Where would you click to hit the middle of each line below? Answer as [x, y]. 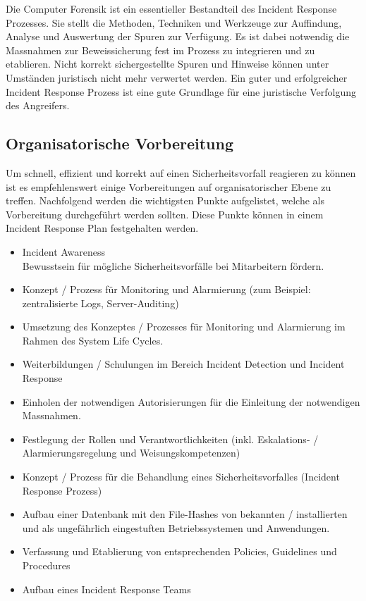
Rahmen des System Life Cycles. [93, 340]
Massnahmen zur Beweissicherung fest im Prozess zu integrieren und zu [160, 50]
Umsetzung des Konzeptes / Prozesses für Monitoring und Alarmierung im [184, 327]
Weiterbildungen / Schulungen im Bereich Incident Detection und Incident [183, 364]
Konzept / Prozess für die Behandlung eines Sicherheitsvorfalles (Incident [181, 477]
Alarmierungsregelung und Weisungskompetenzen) [131, 453]
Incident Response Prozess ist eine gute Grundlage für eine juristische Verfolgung [181, 91]
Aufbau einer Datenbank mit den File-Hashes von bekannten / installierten [185, 514]
